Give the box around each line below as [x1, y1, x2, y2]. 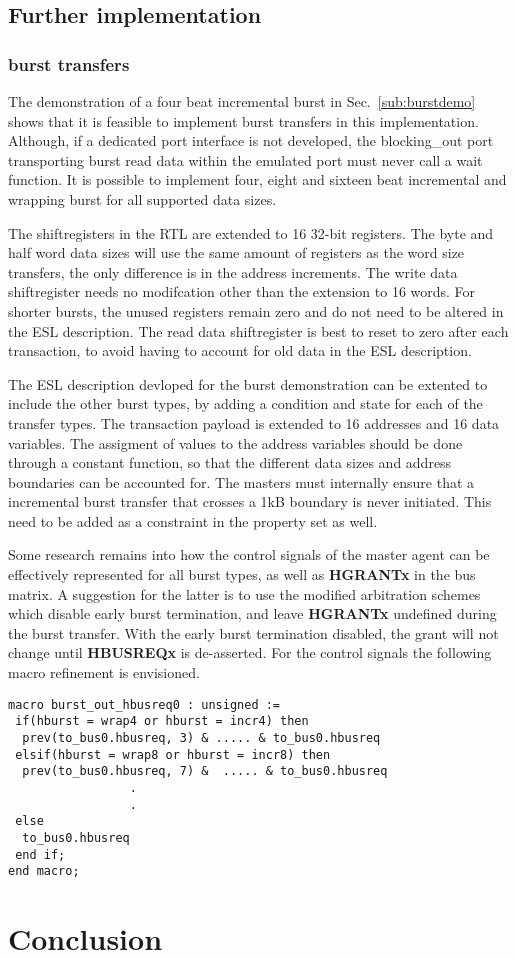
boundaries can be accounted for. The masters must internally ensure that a [8, 471, 475, 492]
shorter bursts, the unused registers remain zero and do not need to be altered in [8, 300, 504, 321]
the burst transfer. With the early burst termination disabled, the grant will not [8, 622, 499, 643]
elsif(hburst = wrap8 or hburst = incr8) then [15, 747, 331, 762]
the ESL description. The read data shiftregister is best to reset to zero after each [8, 320, 509, 341]
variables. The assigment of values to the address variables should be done [8, 432, 463, 453]
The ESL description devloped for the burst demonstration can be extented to [8, 373, 488, 394]
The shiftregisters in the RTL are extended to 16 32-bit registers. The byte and [8, 222, 494, 243]
